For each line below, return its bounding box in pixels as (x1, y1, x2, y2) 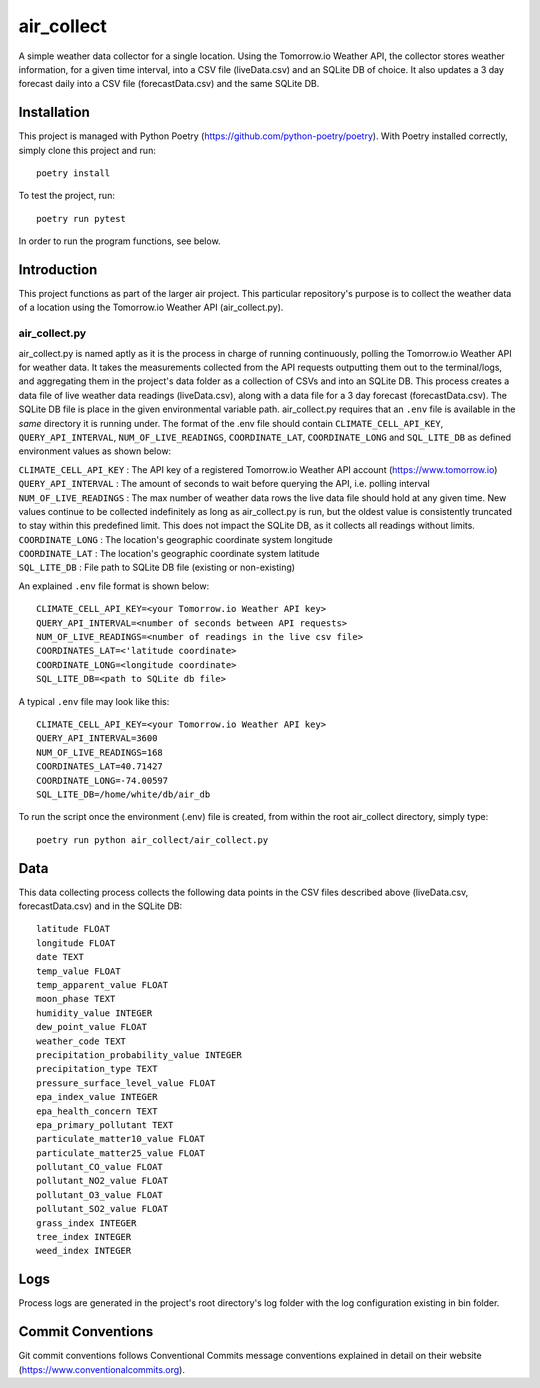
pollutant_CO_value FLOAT (36, 1161, 164, 1173)
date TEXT (36, 951, 84, 963)
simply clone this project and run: (18, 144, 157, 156)
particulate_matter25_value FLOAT (36, 1147, 205, 1159)
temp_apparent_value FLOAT (36, 979, 169, 990)
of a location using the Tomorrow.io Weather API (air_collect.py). (18, 301, 284, 314)
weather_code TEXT (36, 1035, 127, 1047)
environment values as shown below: (18, 445, 172, 457)
